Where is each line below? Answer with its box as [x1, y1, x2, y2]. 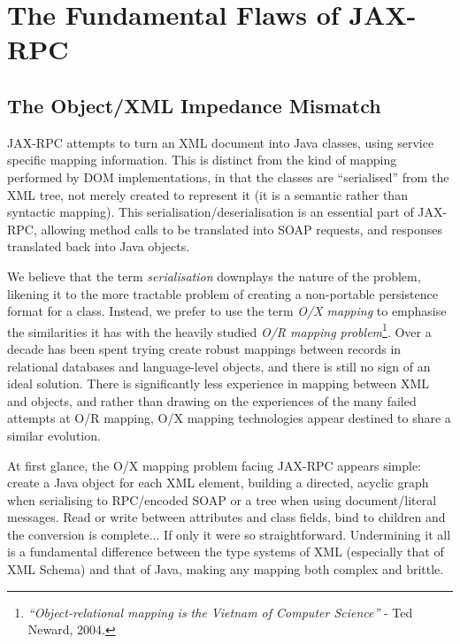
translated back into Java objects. [7, 237, 190, 256]
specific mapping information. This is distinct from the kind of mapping [7, 150, 397, 169]
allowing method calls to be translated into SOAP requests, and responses [41, 219, 443, 238]
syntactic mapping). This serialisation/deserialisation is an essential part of [7, 203, 414, 221]
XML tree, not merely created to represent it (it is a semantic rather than [7, 185, 408, 203]
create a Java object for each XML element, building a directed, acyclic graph [7, 473, 429, 492]
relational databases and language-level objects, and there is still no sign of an [7, 356, 431, 375]
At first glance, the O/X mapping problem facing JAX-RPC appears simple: [7, 456, 421, 474]
